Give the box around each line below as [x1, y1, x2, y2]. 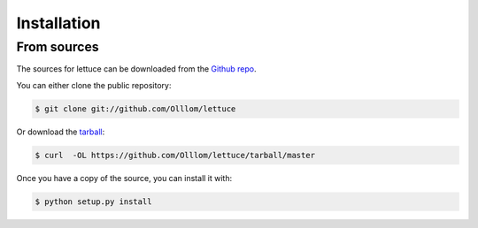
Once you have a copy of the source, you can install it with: [16, 172, 233, 183]
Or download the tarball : [16, 126, 105, 137]
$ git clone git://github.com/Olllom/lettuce [35, 103, 236, 114]
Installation [16, 13, 101, 33]
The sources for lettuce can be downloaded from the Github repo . [16, 64, 257, 74]
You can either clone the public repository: [16, 80, 172, 90]
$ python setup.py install [35, 196, 152, 207]
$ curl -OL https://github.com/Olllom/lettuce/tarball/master [35, 150, 316, 160]
